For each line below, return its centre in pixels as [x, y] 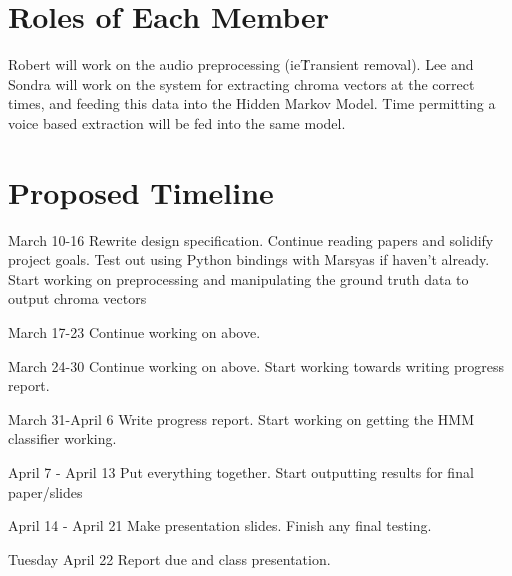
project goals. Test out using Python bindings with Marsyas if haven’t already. [249, 259]
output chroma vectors [77, 298]
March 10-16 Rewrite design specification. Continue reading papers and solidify [251, 239]
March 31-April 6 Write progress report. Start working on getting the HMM [241, 418]
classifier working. [62, 438]
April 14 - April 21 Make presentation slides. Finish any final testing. [220, 525]
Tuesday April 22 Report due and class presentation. [169, 558]
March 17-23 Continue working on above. [134, 332]
